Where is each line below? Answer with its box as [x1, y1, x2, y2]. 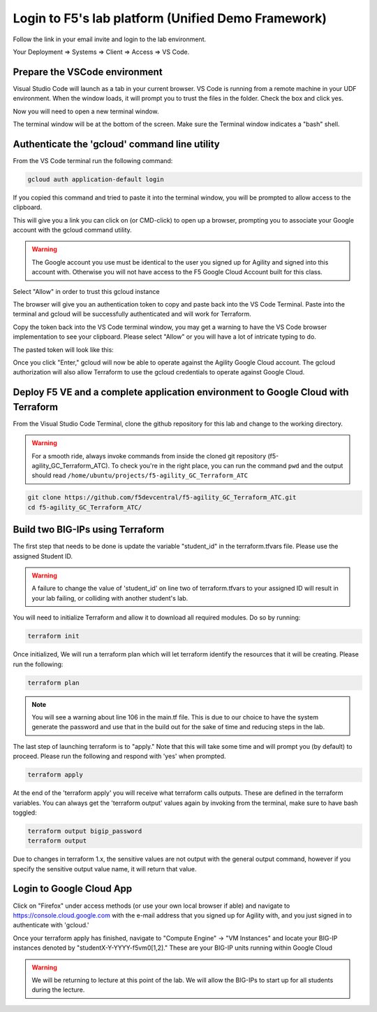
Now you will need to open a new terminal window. [13, 107, 159, 115]
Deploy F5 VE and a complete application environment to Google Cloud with [13, 386, 349, 398]
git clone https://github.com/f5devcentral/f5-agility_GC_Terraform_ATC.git [27, 493, 297, 502]
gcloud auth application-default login [27, 175, 164, 183]
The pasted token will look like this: [13, 345, 114, 353]
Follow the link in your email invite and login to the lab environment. [13, 35, 207, 43]
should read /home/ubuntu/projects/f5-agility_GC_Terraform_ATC [31, 471, 248, 479]
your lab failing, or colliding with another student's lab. [31, 593, 188, 602]
